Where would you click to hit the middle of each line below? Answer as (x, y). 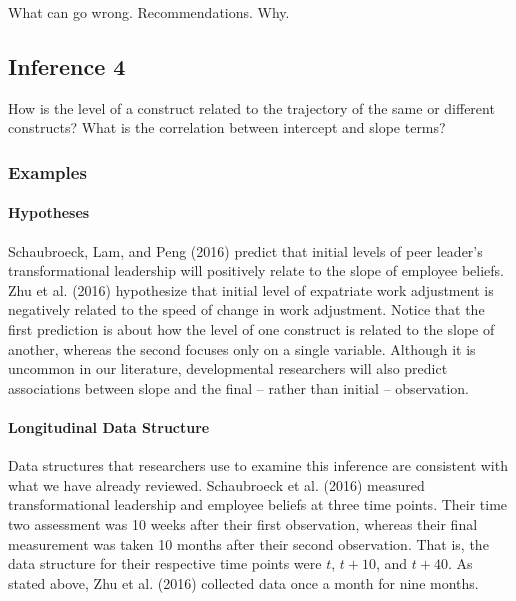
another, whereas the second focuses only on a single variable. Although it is (242, 348)
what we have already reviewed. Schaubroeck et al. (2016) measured (216, 484)
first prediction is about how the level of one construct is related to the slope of (251, 329)
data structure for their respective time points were (165, 563)
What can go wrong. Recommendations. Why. (149, 12)
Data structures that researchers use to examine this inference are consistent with (258, 465)
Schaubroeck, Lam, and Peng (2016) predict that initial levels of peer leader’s (245, 250)
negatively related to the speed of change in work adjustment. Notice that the (246, 309)
